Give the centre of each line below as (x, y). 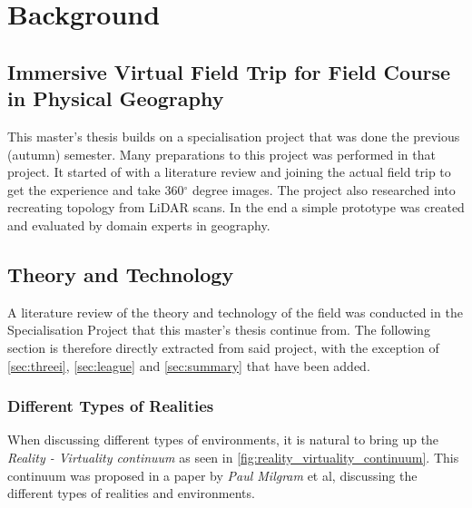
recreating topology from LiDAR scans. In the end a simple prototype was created (236, 207)
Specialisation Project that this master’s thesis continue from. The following (219, 330)
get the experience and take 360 (96, 189)
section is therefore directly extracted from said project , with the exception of (223, 347)
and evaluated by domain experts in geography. (139, 225)
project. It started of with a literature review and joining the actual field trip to (229, 172)
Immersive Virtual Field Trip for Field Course (229, 71)
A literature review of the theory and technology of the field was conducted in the (235, 312)
